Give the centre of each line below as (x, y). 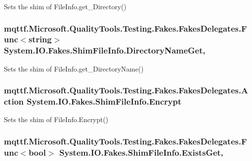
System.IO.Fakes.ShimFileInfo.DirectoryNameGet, (105, 50)
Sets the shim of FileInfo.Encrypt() (56, 119)
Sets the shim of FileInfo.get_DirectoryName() (74, 68)
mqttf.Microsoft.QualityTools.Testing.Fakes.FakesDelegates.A (126, 90)
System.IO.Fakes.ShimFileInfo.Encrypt (104, 101)
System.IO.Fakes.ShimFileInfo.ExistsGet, (141, 152)
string (40, 39)
